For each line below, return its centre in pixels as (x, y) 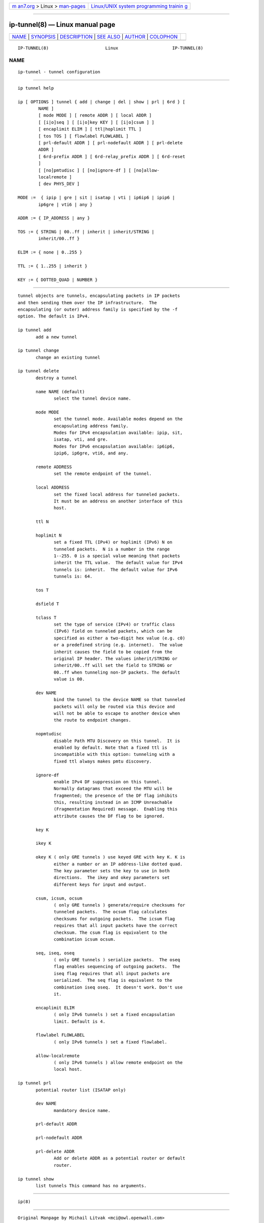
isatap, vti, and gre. (81, 440)
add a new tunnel (56, 337)
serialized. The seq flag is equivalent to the (113, 980)
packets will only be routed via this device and (115, 706)
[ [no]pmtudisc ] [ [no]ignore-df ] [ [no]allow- (99, 170)
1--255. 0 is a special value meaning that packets (117, 556)
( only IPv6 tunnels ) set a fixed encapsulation (115, 1015)
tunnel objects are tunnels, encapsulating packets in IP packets (99, 296)
